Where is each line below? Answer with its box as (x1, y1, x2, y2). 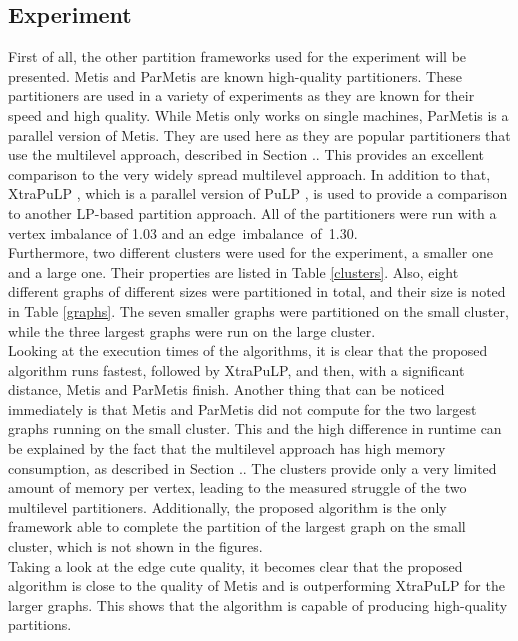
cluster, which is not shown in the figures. (8, 536, 263, 557)
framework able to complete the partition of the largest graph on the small (8, 516, 466, 537)
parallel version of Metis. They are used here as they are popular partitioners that (8, 124, 511, 145)
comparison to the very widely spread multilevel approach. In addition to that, (8, 163, 491, 184)
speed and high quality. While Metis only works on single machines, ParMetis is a (8, 104, 509, 125)
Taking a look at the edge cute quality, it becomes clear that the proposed (8, 555, 463, 576)
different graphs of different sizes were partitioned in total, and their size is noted (8, 281, 506, 302)
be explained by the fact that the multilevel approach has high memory (8, 438, 446, 459)
